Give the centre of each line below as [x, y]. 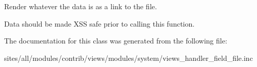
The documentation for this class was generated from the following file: [116, 41]
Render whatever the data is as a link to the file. [81, 6]
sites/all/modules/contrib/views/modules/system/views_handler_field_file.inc [128, 58]
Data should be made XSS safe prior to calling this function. [100, 23]
